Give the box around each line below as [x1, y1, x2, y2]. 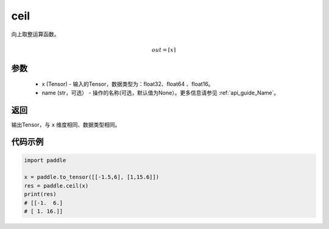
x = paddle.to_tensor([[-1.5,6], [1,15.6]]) [24, 174, 160, 181]
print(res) [24, 191, 57, 198]
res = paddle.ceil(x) [24, 182, 89, 189]
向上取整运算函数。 [11, 30, 60, 38]
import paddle [24, 157, 66, 164]
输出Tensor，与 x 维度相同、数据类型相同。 [11, 121, 121, 128]
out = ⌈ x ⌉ [151, 46, 176, 53]
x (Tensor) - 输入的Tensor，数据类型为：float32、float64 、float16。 [41, 80, 214, 88]
